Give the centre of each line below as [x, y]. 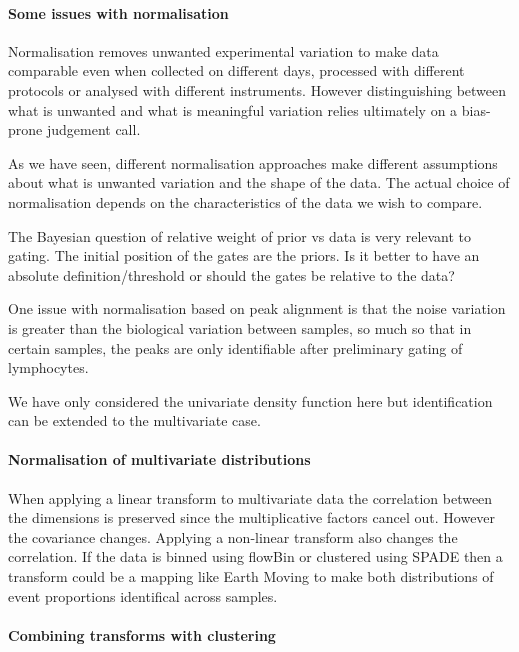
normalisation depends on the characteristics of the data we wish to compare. [245, 201]
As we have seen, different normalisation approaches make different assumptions [253, 162]
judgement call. [93, 129]
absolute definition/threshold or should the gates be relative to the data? [231, 274]
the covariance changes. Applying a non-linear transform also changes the [233, 536]
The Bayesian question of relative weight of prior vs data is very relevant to [240, 235]
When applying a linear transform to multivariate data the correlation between [250, 497]
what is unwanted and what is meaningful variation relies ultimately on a [233, 109]
